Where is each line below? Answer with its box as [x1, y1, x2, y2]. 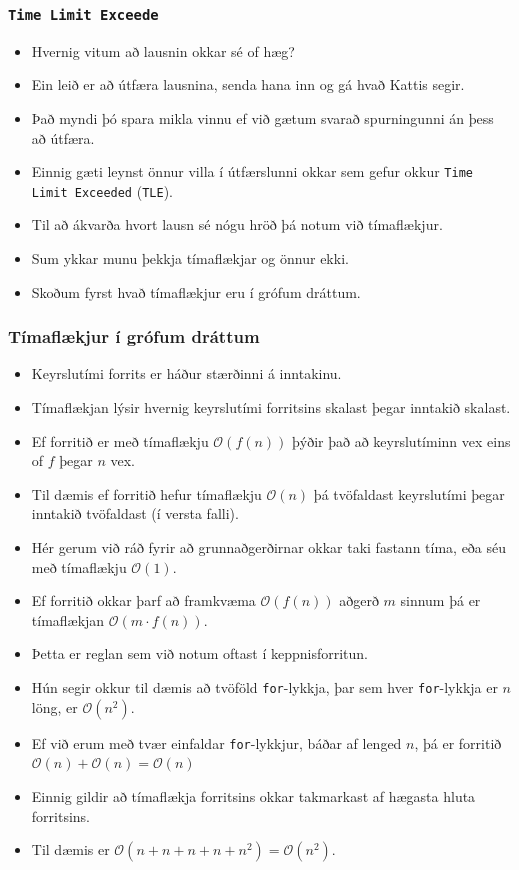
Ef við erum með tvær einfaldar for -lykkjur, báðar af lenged [31, 732, 402, 753]
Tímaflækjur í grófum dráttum [8, 324, 260, 349]
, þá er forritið [414, 732, 502, 753]
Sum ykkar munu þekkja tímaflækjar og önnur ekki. [31, 248, 349, 269]
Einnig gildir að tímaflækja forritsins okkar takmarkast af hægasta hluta [31, 785, 476, 806]
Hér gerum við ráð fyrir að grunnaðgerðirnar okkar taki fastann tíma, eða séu [31, 537, 507, 558]
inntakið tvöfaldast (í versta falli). [31, 503, 239, 524]
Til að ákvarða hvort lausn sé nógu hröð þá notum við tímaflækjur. [31, 214, 443, 235]
